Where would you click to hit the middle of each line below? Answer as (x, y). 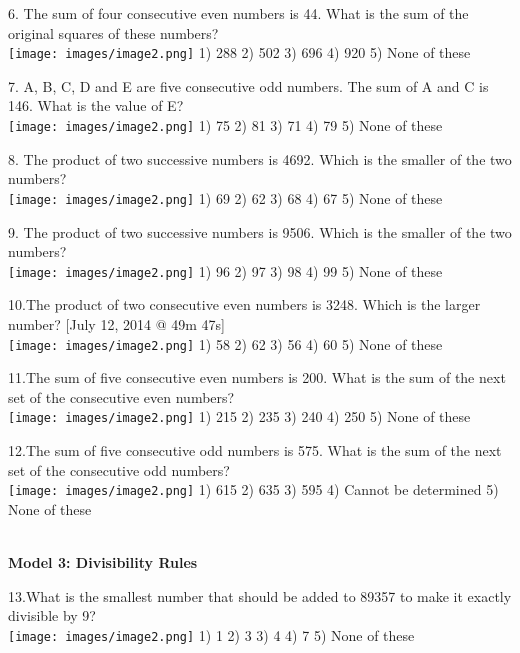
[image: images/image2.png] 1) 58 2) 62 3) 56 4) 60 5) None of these (225, 343)
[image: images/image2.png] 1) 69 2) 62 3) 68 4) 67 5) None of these (225, 197)
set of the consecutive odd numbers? (119, 469)
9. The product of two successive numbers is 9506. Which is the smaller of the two (260, 231)
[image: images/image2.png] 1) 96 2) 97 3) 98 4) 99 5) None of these (225, 270)
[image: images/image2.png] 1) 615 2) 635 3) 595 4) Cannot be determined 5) (253, 489)
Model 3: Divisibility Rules (103, 562)
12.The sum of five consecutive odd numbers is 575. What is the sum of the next (255, 450)
